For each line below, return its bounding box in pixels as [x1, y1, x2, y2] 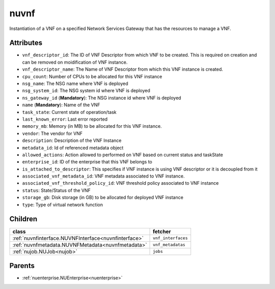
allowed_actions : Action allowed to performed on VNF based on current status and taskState [22, 152, 224, 158]
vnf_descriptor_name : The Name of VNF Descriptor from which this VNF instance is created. [22, 66, 224, 72]
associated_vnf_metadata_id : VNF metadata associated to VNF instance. [22, 173, 185, 179]
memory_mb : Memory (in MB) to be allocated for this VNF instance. [22, 123, 162, 129]
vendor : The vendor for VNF [22, 130, 83, 136]
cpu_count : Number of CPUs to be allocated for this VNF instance [22, 73, 162, 79]
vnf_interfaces [153, 236, 188, 241]
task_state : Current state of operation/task [22, 109, 117, 115]
